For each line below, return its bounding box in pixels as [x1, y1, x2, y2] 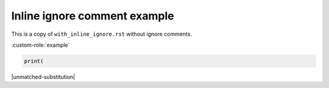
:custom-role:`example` [11, 41, 70, 49]
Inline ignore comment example [11, 9, 174, 22]
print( [24, 58, 44, 64]
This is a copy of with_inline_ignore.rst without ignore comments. [11, 30, 192, 38]
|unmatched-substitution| [11, 73, 76, 80]
